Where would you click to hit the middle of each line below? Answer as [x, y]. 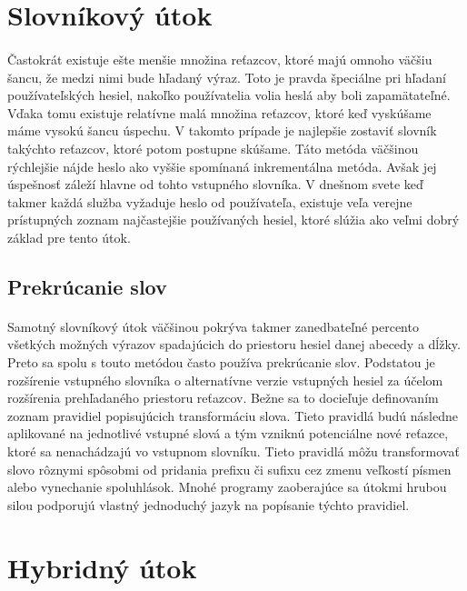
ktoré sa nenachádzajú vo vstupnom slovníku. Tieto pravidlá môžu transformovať [233, 451]
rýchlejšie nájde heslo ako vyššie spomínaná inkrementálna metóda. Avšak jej [222, 166]
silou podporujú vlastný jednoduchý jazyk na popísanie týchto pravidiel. [209, 504]
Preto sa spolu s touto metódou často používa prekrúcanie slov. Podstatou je [221, 362]
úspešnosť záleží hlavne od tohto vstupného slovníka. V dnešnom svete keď [215, 184]
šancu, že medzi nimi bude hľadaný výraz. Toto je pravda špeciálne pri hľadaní [227, 77]
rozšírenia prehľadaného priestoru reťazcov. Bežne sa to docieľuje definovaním [223, 398]
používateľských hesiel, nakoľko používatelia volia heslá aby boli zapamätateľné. [229, 95]
